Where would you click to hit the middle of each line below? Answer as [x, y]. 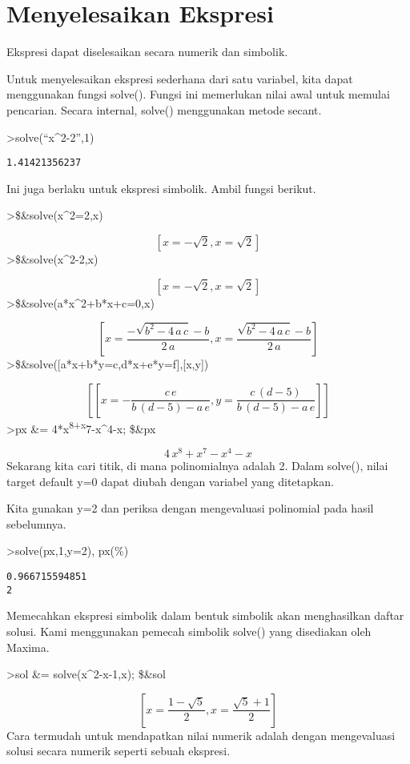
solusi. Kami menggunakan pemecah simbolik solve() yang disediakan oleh [189, 631]
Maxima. [28, 647]
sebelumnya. [36, 523]
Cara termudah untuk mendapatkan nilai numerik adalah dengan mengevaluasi [201, 735]
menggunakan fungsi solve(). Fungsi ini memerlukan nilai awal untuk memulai [198, 94]
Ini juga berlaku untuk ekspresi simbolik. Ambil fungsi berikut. [161, 188]
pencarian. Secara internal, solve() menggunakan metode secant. [164, 109]
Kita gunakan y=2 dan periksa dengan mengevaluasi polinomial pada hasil [190, 508]
